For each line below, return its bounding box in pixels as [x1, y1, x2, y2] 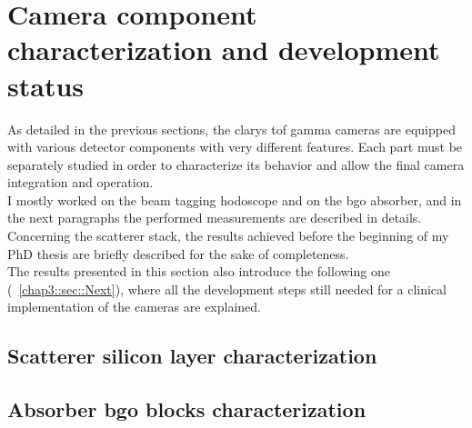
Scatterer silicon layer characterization [7, 342, 377, 370]
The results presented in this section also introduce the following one [7, 262, 390, 281]
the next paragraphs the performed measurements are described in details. [7, 208, 422, 227]
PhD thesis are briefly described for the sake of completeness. [7, 244, 349, 263]
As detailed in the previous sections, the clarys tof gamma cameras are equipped [7, 119, 456, 138]
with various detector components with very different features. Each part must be [7, 137, 463, 156]
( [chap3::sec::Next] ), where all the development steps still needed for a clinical [7, 279, 447, 298]
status [7, 66, 85, 104]
